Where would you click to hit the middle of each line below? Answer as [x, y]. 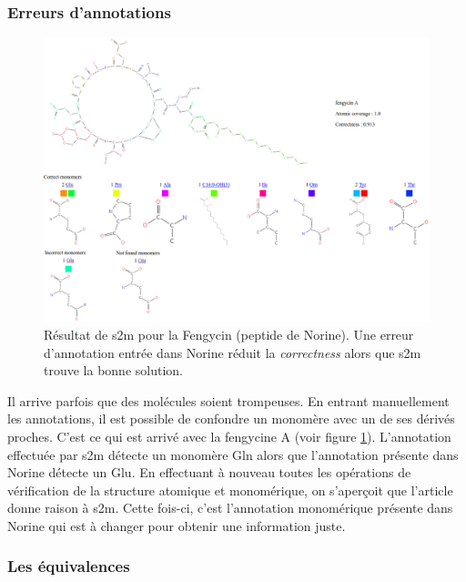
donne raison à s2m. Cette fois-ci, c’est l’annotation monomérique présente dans [230, 508]
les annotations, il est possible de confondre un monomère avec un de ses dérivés [231, 419]
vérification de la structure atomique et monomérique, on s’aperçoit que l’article [230, 490]
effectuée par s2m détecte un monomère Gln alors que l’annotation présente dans [233, 454]
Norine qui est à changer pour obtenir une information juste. [177, 525]
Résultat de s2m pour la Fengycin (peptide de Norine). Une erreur [229, 335]
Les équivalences [69, 566]
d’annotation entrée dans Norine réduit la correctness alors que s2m [233, 352]
